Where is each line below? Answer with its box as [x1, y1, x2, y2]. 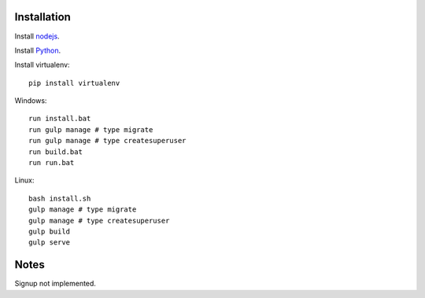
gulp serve [28, 238, 71, 247]
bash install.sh [28, 193, 91, 203]
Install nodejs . [14, 31, 60, 41]
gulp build [28, 226, 71, 236]
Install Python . [14, 46, 61, 55]
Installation [14, 10, 71, 24]
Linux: [14, 175, 35, 185]
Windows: [14, 96, 47, 105]
